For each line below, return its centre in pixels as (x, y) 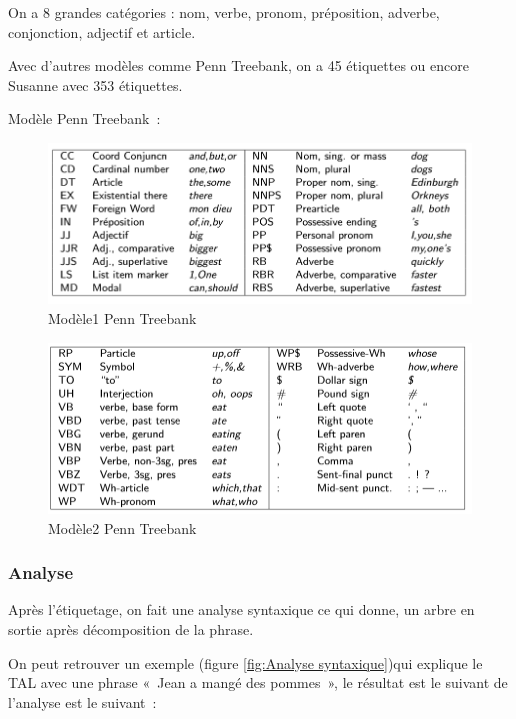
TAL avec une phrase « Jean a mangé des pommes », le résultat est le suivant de (258, 682)
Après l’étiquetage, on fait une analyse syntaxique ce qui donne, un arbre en (241, 609)
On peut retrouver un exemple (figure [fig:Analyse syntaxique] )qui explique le (245, 662)
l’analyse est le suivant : (82, 701)
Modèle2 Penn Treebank (122, 527)
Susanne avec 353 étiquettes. (95, 84)
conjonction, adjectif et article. (102, 31)
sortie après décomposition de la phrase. (131, 629)
